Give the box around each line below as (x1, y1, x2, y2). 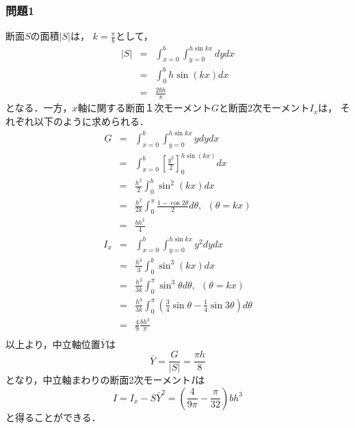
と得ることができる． (5, 410, 101, 424)
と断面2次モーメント (219, 101, 310, 115)
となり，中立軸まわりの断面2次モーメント (5, 373, 192, 387)
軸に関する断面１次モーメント (77, 101, 212, 115)
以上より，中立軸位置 (5, 336, 101, 351)
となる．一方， (5, 101, 73, 115)
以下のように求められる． (34, 113, 149, 128)
